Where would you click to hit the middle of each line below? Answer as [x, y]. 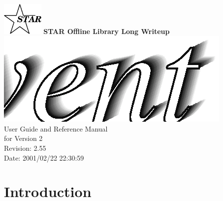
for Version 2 [23, 138]
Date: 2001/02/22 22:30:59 [44, 157]
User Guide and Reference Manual [56, 128]
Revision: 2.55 [25, 148]
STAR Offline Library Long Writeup [107, 31]
